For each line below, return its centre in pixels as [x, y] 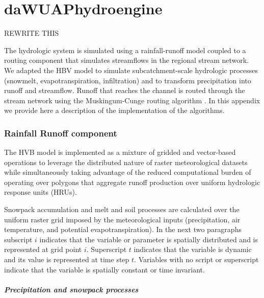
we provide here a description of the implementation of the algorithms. [114, 110]
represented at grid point [43, 249]
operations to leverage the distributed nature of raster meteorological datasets [126, 162]
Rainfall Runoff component [61, 133]
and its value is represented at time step [67, 259]
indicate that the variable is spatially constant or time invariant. [104, 269]
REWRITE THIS [32, 33]
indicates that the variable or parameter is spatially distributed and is [149, 239]
